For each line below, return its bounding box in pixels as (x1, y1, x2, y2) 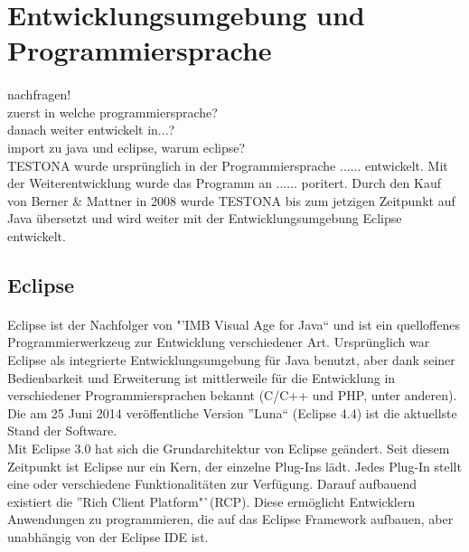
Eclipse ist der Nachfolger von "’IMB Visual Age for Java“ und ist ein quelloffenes (7, 314, 460, 333)
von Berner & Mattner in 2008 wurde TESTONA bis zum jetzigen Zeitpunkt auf (7, 191, 455, 210)
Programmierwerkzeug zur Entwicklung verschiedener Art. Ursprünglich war (7, 332, 430, 351)
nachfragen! (7, 85, 71, 104)
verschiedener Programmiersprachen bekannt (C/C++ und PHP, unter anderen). (7, 386, 457, 405)
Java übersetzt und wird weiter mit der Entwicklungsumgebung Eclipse (7, 209, 402, 228)
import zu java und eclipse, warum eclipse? (7, 137, 246, 156)
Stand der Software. (7, 421, 117, 440)
